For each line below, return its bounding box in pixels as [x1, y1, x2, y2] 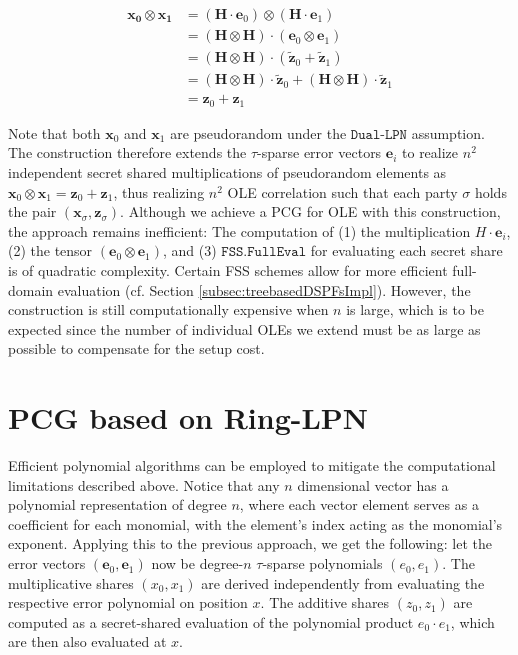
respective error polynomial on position [8, 592, 248, 613]
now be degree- [151, 553, 244, 574]
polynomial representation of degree [8, 494, 227, 515]
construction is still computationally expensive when [8, 299, 329, 320]
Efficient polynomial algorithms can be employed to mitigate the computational [8, 455, 496, 476]
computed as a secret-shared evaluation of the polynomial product [8, 611, 414, 632]
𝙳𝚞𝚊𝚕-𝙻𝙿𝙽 [350, 127, 407, 142]
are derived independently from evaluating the [201, 572, 485, 593]
